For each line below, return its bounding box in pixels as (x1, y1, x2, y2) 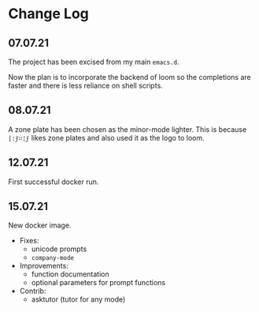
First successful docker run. (8, 177, 99, 186)
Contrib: (19, 286, 46, 296)
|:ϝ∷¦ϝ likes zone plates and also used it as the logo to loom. (8, 133, 205, 142)
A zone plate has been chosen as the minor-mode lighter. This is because (8, 124, 247, 134)
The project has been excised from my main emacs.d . (8, 57, 179, 66)
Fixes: (19, 236, 39, 246)
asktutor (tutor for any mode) (31, 295, 126, 304)
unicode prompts (31, 244, 87, 254)
